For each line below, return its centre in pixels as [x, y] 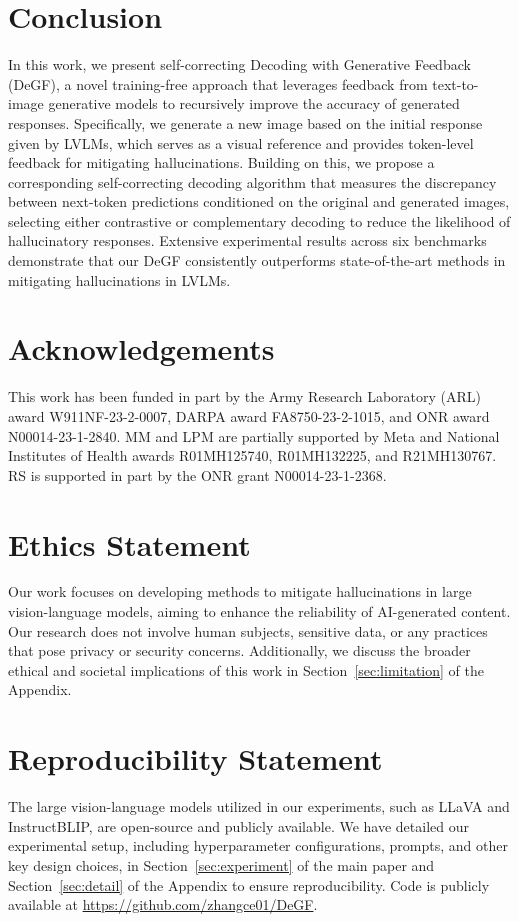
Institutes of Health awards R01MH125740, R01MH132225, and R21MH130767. [252, 455]
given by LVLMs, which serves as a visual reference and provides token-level [241, 142]
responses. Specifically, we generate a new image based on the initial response [245, 122]
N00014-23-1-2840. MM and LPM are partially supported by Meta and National [254, 435]
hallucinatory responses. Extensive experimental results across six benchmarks [247, 240]
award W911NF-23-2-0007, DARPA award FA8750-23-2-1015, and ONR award [249, 415]
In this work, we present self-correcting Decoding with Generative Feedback [239, 64]
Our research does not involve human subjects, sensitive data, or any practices [248, 630]
